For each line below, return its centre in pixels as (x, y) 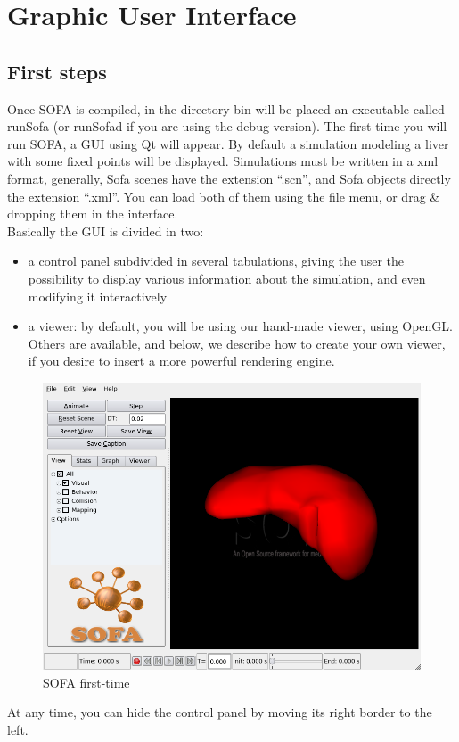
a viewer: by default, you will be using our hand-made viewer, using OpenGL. (241, 326)
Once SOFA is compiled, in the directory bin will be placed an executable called (226, 108)
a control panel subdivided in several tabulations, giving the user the (216, 261)
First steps (57, 71)
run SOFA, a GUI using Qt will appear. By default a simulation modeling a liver (228, 143)
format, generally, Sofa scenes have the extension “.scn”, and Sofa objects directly (229, 178)
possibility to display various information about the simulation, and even (227, 278)
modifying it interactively (98, 296)
